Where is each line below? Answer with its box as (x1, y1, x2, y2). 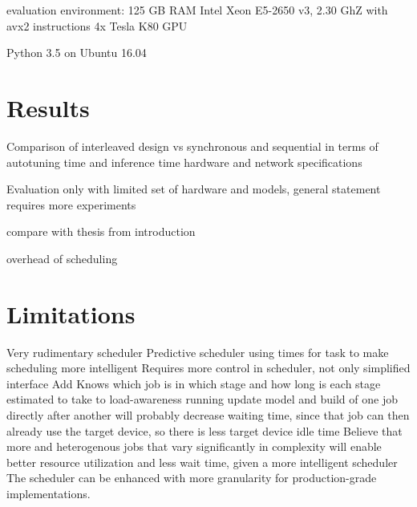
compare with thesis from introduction (6, 223, 196, 240)
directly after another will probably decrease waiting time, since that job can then (6, 406, 410, 423)
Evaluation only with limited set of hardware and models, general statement (6, 180, 381, 197)
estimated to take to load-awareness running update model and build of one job (6, 391, 398, 408)
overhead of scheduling (6, 249, 118, 266)
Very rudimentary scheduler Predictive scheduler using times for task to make (6, 343, 389, 360)
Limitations (6, 297, 136, 330)
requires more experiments (6, 196, 136, 213)
